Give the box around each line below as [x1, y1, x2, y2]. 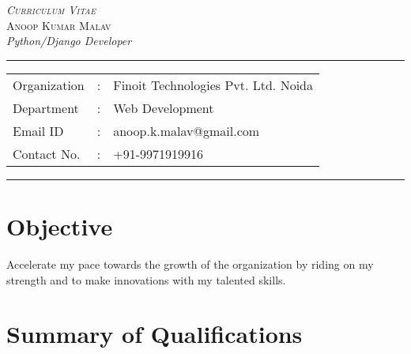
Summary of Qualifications [6, 318, 303, 350]
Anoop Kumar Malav [6, 17, 111, 33]
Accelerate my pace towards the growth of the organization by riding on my [6, 255, 374, 272]
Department [13, 98, 79, 117]
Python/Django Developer [6, 32, 132, 49]
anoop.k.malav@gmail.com [113, 121, 260, 140]
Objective [6, 209, 113, 242]
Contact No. [13, 144, 81, 163]
